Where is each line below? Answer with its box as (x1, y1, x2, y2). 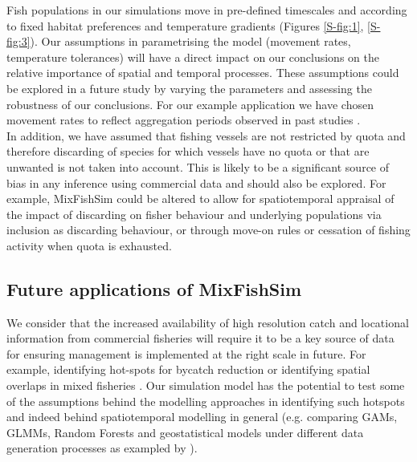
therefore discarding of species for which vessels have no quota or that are (6, 143, 370, 160)
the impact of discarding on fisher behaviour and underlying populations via (6, 205, 382, 222)
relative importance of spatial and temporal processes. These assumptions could (6, 64, 399, 81)
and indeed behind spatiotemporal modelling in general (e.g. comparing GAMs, (6, 408, 398, 425)
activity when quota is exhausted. (6, 237, 172, 253)
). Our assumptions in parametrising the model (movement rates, (30, 33, 351, 50)
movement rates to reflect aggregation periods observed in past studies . (6, 111, 361, 128)
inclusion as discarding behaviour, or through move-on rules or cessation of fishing (6, 221, 411, 238)
